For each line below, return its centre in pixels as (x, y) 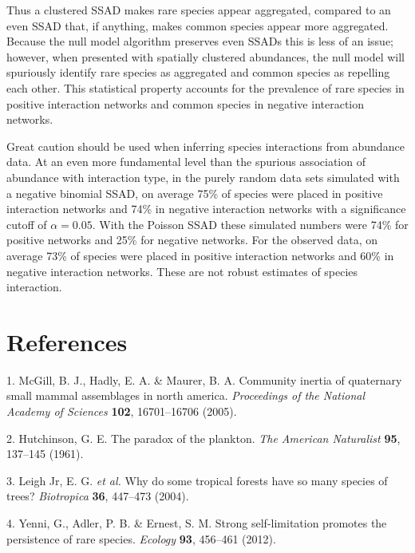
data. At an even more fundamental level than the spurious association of (186, 162)
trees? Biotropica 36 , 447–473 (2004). (98, 496)
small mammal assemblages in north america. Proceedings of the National (186, 395)
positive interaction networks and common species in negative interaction (186, 103)
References (67, 341)
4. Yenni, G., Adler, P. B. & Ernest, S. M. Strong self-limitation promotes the (197, 522)
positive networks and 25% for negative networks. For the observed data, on (192, 240)
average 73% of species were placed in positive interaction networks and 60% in (200, 255)
